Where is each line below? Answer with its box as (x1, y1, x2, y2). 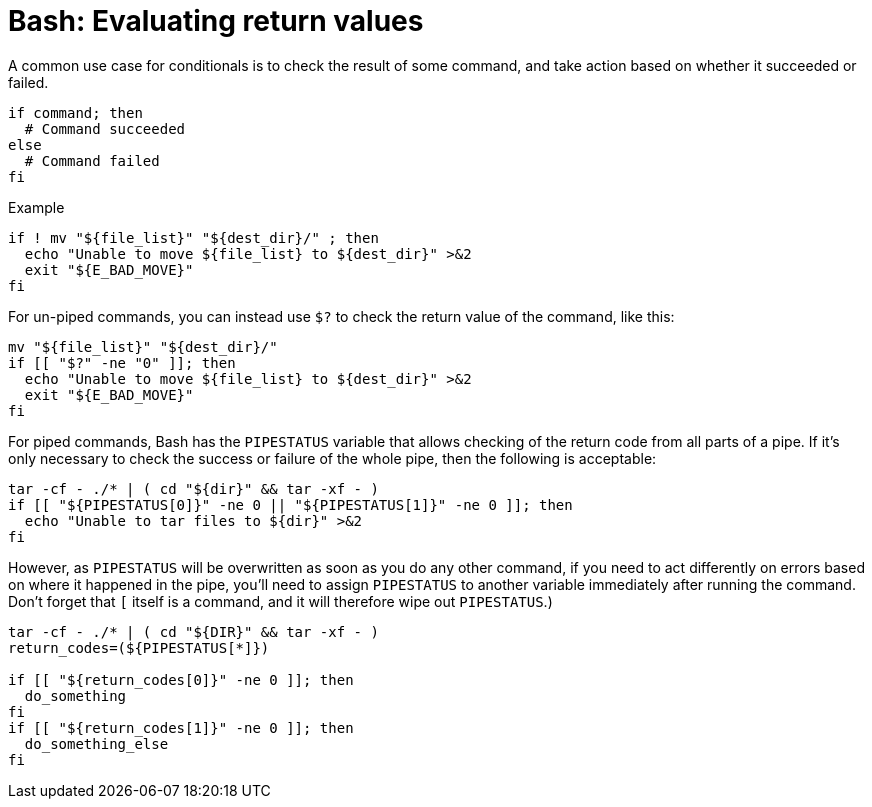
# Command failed (24, 152, 160, 169)
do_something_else (24, 735, 169, 752)
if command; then (8, 104, 143, 121)
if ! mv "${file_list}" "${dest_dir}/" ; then (8, 229, 379, 246)
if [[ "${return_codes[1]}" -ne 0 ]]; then (8, 719, 354, 736)
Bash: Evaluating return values (8, 4, 424, 38)
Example (8, 198, 65, 216)
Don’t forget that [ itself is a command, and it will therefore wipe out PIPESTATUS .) (8, 592, 553, 610)
